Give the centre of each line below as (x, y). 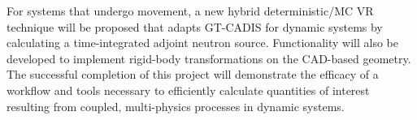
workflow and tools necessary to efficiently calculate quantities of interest (188, 90)
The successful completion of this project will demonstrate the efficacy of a (193, 74)
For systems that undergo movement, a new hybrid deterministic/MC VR (190, 11)
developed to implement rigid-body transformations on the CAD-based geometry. (209, 58)
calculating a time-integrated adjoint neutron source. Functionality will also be (202, 43)
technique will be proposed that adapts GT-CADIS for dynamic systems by (195, 26)
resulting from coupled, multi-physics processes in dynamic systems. (176, 106)
